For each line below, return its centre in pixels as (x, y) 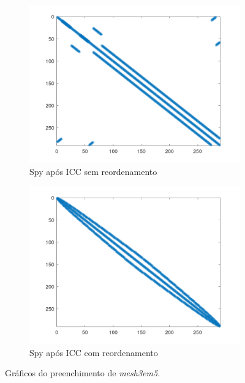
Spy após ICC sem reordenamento (93, 171)
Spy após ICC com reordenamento (94, 352)
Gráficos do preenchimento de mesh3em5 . (83, 373)
